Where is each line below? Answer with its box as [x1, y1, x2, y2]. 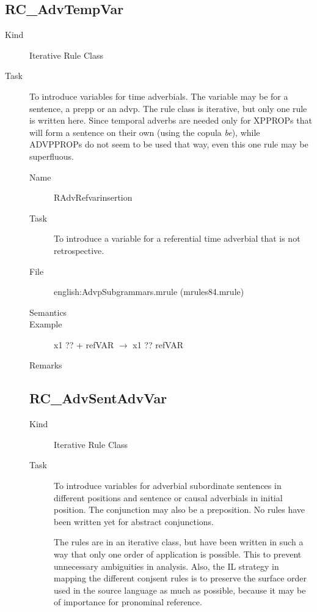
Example [29, 318, 62, 330]
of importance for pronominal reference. [54, 595, 202, 608]
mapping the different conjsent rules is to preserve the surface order [54, 572, 307, 584]
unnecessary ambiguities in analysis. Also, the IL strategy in [54, 559, 279, 572]
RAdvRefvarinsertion [54, 191, 133, 204]
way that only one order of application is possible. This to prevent [54, 548, 302, 561]
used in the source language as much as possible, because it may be [54, 583, 306, 596]
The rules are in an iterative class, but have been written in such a [54, 535, 304, 548]
